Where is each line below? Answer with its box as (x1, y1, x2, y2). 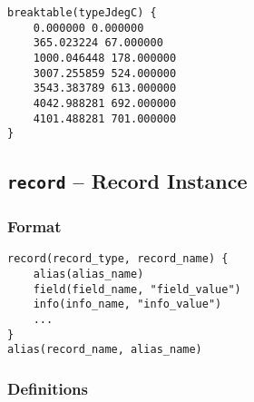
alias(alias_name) (33, 268, 144, 281)
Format (7, 215, 62, 238)
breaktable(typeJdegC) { (7, 6, 157, 19)
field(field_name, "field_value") (33, 282, 241, 296)
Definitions (7, 377, 88, 399)
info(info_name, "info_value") (33, 298, 222, 311)
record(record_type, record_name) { (7, 252, 229, 266)
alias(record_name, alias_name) (7, 343, 202, 357)
